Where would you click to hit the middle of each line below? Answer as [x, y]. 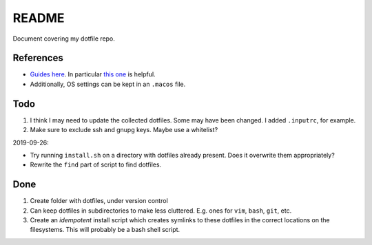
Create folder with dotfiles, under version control [99, 201]
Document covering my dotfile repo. [64, 39]
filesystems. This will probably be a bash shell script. [105, 230]
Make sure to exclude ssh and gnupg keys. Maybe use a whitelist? [124, 130]
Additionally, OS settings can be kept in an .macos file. [108, 84]
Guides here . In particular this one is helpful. [93, 74]
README [39, 18]
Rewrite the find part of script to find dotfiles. [96, 164]
